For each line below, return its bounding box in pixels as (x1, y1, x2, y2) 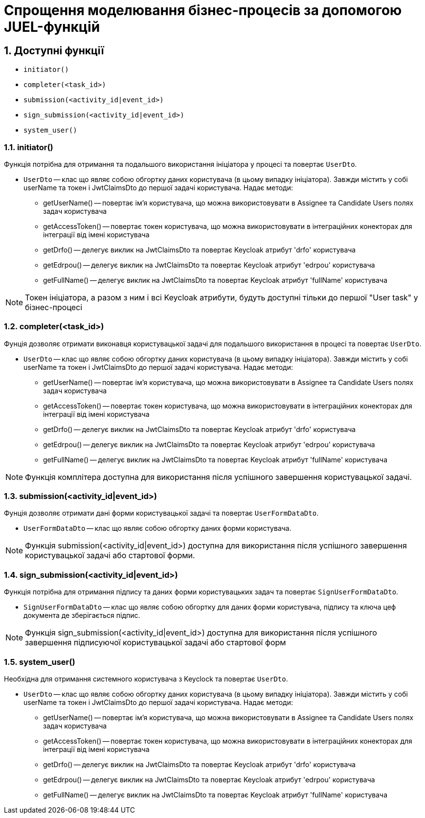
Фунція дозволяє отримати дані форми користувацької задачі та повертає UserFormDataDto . (4, 509, 319, 518)
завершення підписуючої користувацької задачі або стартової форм (25, 637, 286, 648)
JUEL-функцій (4, 19, 100, 35)
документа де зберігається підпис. (23, 611, 140, 620)
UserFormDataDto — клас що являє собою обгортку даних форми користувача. (23, 524, 291, 533)
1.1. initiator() (4, 142, 53, 152)
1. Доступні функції (4, 44, 104, 57)
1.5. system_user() (4, 657, 75, 667)
